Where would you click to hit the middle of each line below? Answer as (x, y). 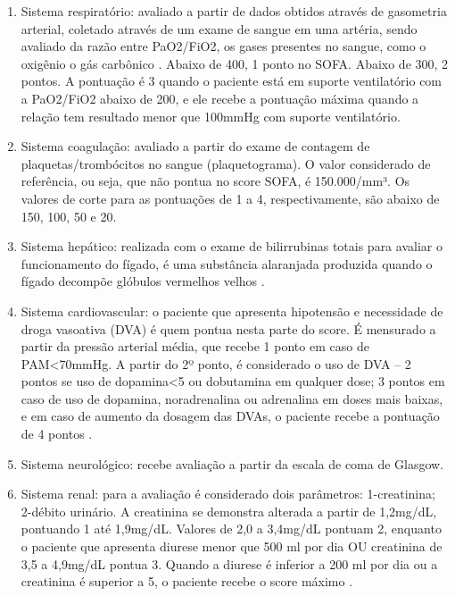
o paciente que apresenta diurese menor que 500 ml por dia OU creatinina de (232, 546)
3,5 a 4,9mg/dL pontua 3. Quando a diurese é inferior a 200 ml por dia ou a (229, 563)
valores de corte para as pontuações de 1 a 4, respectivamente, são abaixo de (230, 198)
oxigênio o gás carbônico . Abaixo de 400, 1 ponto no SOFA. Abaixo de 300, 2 (235, 63)
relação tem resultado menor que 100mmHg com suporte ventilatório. (211, 116)
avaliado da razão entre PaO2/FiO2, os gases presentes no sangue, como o (223, 46)
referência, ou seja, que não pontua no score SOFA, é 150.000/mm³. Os (215, 181)
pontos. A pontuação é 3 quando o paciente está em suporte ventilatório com (232, 81)
